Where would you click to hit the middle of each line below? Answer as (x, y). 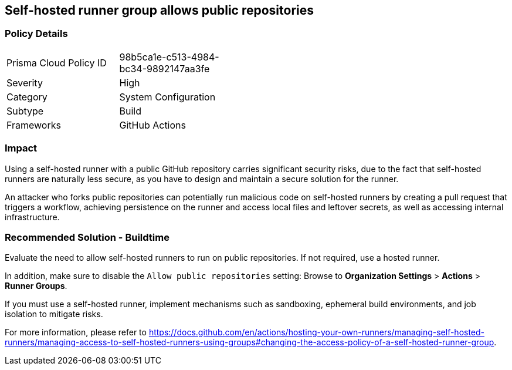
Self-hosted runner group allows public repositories (159, 10)
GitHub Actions (152, 125)
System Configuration (167, 97)
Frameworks (34, 125)
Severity (25, 83)
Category (27, 97)
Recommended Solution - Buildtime (87, 237)
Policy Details (36, 34)
